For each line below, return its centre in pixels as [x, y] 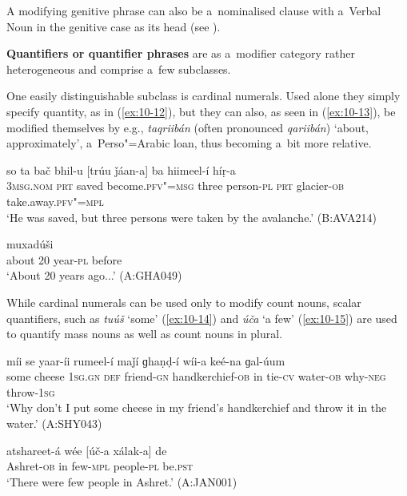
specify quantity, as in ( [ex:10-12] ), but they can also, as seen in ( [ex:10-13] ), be [201, 111]
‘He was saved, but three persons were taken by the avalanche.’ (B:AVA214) [192, 217]
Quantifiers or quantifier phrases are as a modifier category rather [181, 53]
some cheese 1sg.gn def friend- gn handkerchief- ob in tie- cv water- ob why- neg [196, 376]
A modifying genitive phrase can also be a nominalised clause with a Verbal [194, 10]
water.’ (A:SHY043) [54, 423]
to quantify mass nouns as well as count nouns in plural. [145, 334]
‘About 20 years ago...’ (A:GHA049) [94, 275]
